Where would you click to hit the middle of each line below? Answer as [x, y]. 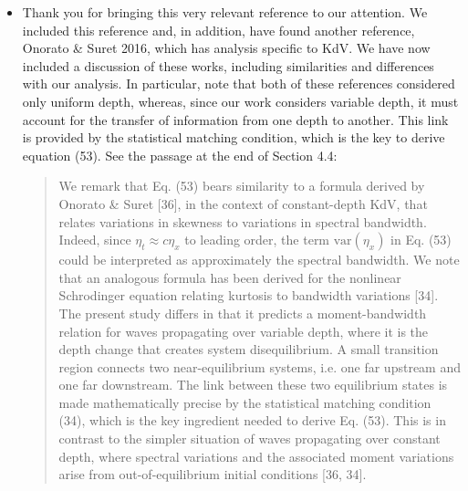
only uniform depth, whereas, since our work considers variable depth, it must [240, 101]
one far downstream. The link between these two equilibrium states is [253, 385]
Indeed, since [95, 240]
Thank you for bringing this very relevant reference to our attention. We [225, 12]
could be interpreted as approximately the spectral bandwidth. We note [259, 260]
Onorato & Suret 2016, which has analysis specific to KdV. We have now [226, 48]
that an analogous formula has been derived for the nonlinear [230, 277]
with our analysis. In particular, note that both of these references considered [239, 84]
